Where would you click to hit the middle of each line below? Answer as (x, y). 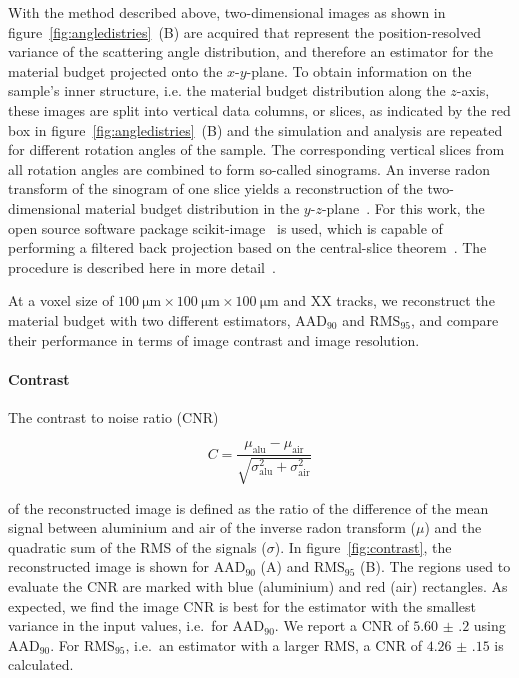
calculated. (41, 664)
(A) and (285, 566)
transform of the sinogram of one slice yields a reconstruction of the (215, 188)
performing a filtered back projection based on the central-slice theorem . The (247, 247)
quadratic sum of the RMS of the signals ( (137, 546)
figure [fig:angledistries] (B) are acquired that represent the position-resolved (245, 31)
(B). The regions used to (435, 566)
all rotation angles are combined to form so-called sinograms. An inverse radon (249, 168)
